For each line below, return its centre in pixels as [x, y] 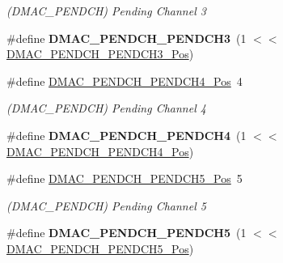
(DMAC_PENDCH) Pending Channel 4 [106, 108]
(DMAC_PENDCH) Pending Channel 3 [106, 11]
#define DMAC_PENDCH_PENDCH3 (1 [127, 38]
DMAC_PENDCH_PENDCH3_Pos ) [100, 54]
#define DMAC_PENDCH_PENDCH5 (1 [127, 233]
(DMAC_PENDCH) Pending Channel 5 [106, 205]
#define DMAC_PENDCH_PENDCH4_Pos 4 [125, 81]
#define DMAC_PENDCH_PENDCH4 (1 [127, 135]
